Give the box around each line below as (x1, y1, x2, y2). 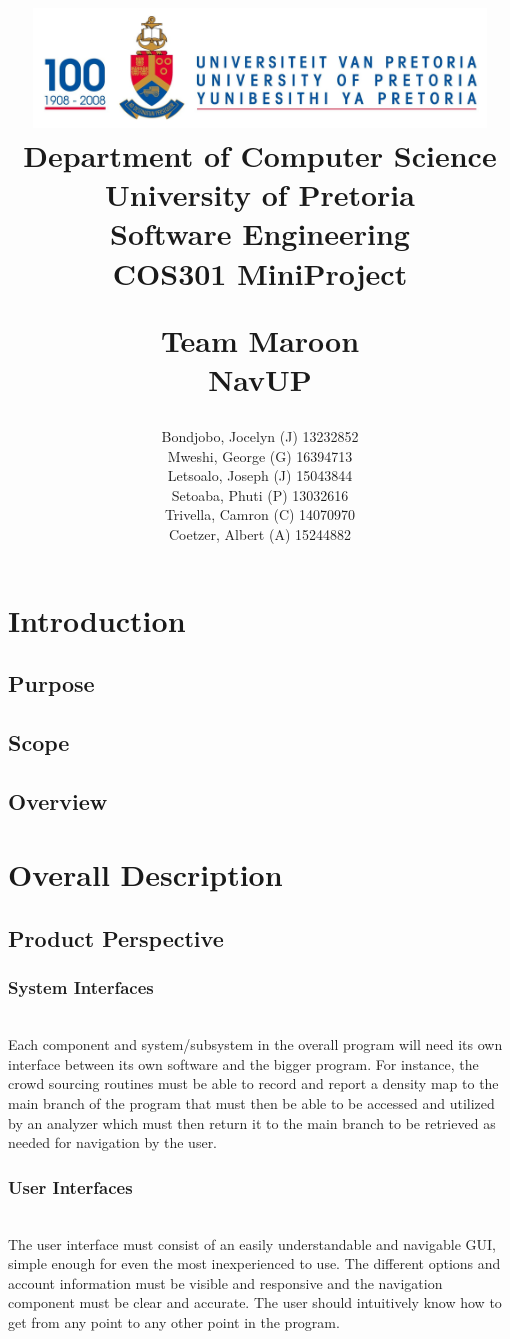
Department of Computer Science (23, 134, 497, 175)
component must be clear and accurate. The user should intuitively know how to (8, 1292, 502, 1313)
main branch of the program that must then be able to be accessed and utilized (8, 1092, 495, 1113)
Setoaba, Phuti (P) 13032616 (171, 484, 349, 505)
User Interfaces (8, 1174, 133, 1199)
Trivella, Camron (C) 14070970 (164, 504, 356, 525)
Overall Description (8, 854, 283, 895)
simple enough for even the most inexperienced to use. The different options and (8, 1253, 501, 1274)
